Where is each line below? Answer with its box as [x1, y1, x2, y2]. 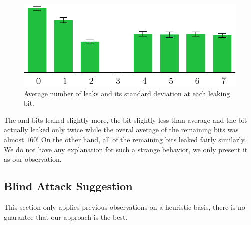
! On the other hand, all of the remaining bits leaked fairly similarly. [37, 134, 246, 144]
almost [4, 134, 24, 144]
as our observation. [4, 154, 62, 164]
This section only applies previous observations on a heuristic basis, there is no [4, 201, 245, 212]
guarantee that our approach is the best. [4, 211, 128, 222]
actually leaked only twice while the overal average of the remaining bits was [4, 124, 239, 135]
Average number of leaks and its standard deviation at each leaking [24, 88, 230, 98]
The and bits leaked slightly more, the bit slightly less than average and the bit [4, 114, 247, 125]
